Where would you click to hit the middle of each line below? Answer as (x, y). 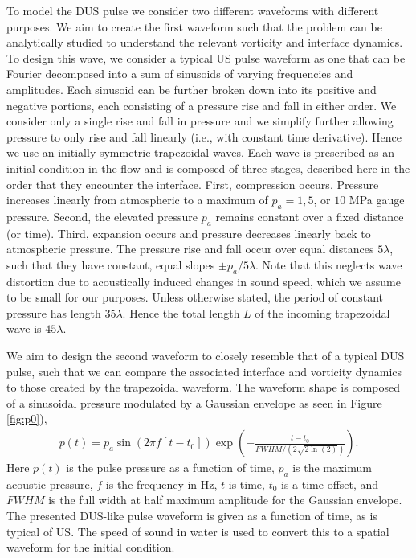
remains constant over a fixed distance (310, 216)
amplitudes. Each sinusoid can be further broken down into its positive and (192, 89)
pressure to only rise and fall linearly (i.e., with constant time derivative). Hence (204, 136)
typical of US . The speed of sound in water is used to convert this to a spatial (198, 531)
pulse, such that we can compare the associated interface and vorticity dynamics (204, 371)
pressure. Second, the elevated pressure (102, 216)
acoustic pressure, (50, 484)
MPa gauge (377, 200)
